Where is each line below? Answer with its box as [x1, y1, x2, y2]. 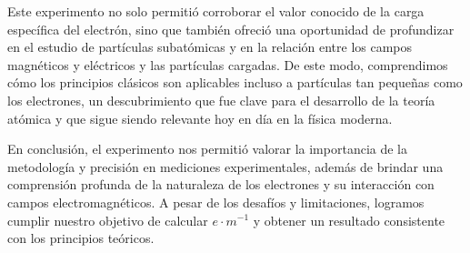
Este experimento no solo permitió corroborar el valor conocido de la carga [7, 2, 425, 20]
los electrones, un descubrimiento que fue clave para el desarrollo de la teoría [7, 90, 435, 109]
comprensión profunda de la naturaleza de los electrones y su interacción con [7, 175, 435, 194]
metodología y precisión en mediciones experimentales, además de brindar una [7, 157, 444, 176]
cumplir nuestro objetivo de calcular [7, 210, 208, 229]
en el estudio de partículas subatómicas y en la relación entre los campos [7, 37, 413, 56]
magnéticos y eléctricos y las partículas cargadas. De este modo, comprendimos [7, 55, 448, 74]
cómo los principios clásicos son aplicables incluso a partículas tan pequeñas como [7, 73, 463, 92]
